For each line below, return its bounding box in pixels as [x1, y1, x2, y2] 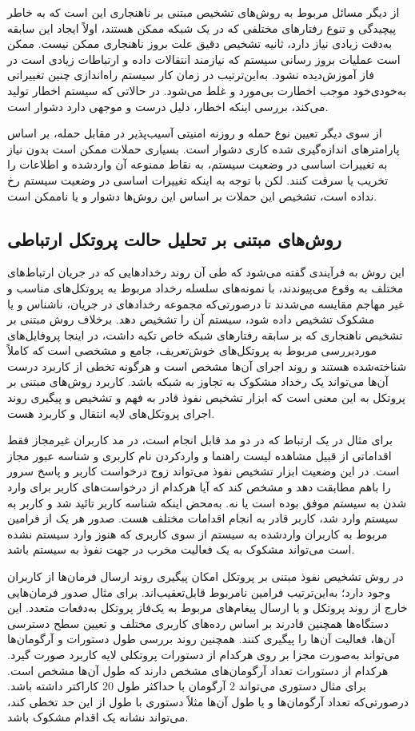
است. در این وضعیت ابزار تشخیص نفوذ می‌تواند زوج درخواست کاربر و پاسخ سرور [7, 463, 400, 479]
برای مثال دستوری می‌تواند [238, 677, 366, 694]
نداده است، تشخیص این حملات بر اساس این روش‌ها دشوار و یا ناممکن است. [7, 187, 377, 204]
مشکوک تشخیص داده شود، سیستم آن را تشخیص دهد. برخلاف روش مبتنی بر [7, 311, 375, 328]
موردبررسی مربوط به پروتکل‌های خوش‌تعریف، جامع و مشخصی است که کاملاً [7, 342, 377, 359]
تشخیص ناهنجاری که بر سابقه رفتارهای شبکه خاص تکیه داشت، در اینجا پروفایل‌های [7, 326, 403, 343]
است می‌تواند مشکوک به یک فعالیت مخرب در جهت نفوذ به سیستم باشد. [7, 541, 355, 558]
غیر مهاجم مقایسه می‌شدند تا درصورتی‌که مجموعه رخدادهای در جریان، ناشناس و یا [7, 295, 405, 312]
